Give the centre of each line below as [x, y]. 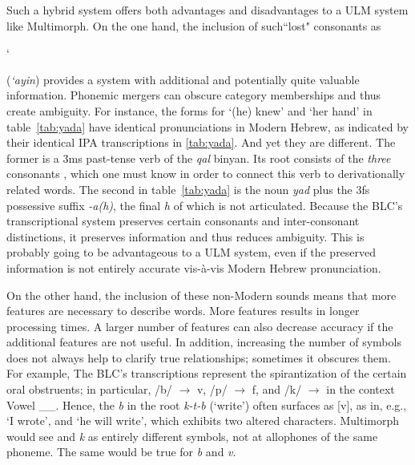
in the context [361, 389]
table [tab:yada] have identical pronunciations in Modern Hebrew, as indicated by [208, 126]
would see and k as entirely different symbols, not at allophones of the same [192, 436]
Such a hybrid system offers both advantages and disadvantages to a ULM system [207, 10]
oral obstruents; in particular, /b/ [89, 389]
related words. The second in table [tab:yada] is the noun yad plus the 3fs [188, 189]
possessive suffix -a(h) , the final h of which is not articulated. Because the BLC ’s [205, 205]
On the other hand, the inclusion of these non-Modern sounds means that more [201, 295]
